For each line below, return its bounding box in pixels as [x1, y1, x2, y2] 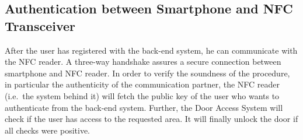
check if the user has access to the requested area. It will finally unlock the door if [5, 113, 298, 125]
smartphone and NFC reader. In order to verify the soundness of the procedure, [5, 66, 290, 79]
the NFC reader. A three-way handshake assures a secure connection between [5, 55, 281, 68]
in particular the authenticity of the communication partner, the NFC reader [5, 78, 280, 90]
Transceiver [5, 16, 76, 34]
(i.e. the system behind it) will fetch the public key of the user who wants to [5, 89, 280, 101]
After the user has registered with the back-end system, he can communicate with [5, 44, 298, 56]
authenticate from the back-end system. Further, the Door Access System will [5, 101, 283, 113]
